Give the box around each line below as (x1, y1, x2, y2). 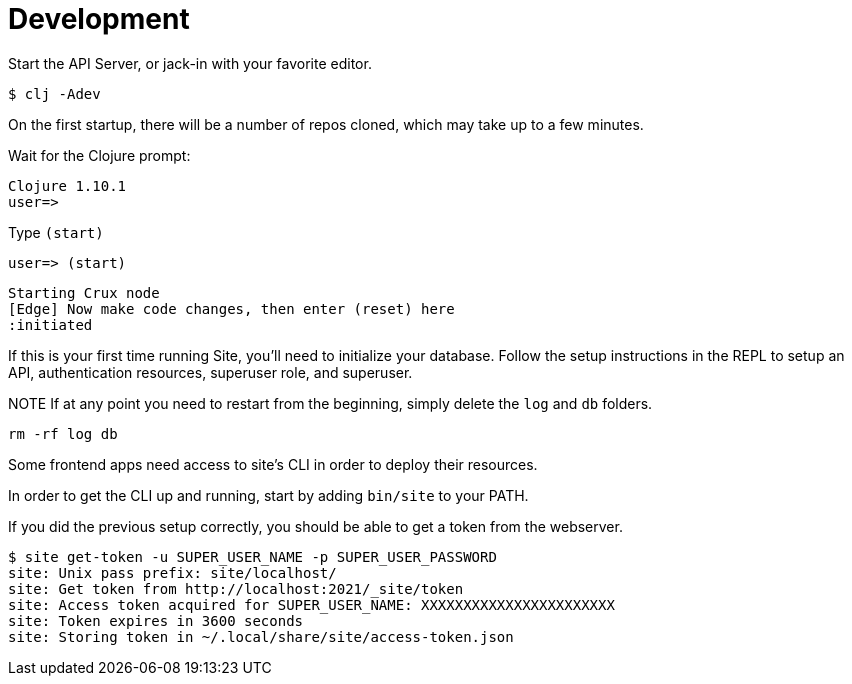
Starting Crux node (8, 284, 160, 301)
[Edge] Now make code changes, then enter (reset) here (8, 300, 455, 317)
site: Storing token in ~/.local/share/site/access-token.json (8, 628, 514, 645)
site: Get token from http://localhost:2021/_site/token (8, 580, 464, 597)
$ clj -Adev (8, 85, 101, 102)
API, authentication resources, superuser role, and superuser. (8, 363, 413, 381)
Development (8, 2, 190, 36)
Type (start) (8, 223, 104, 241)
